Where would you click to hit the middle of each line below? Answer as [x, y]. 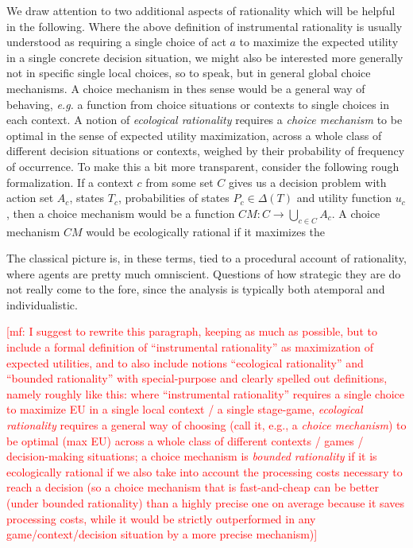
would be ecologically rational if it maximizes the [206, 231]
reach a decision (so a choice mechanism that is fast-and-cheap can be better [193, 487]
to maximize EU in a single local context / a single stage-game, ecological [185, 409]
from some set [179, 182]
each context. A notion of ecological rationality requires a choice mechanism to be [205, 120]
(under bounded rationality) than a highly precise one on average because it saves [205, 503]
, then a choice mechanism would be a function [121, 213]
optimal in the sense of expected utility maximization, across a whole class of [194, 135]
